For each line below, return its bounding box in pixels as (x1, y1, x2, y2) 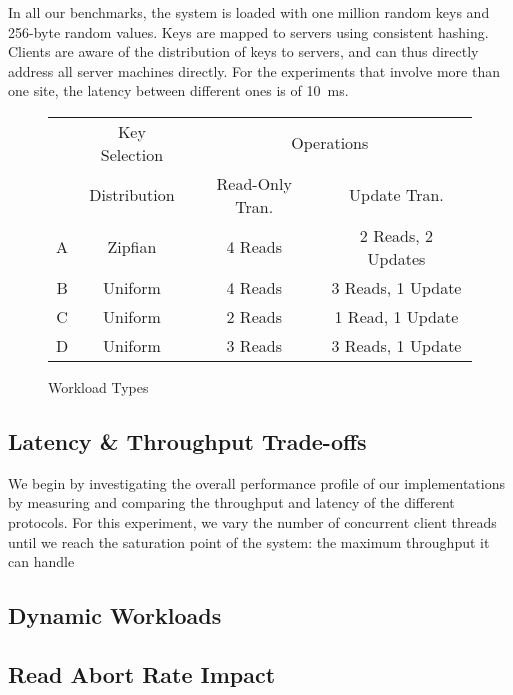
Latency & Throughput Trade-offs (8, 425, 367, 456)
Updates (367, 246, 426, 270)
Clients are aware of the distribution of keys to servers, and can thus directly (8, 41, 479, 62)
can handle (8, 551, 75, 572)
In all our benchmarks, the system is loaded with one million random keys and (8, 2, 490, 22)
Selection (100, 142, 164, 166)
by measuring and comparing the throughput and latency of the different (8, 492, 455, 513)
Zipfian (107, 235, 157, 259)
